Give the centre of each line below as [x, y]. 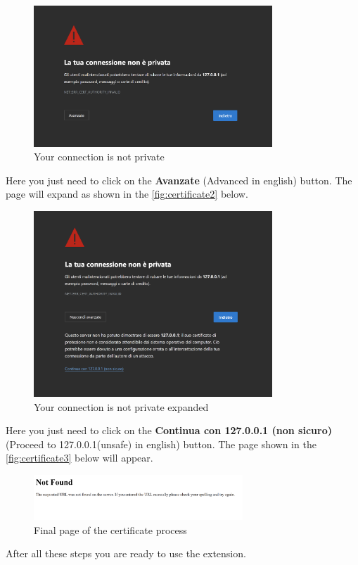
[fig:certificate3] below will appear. [79, 458]
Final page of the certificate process [110, 529]
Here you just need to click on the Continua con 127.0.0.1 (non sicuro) [169, 430]
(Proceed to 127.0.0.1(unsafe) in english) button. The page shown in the [161, 444]
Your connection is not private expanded [121, 406]
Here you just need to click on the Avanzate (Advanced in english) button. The [179, 180]
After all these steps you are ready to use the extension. [126, 553]
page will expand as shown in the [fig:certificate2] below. [127, 194]
